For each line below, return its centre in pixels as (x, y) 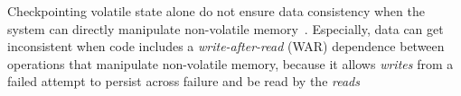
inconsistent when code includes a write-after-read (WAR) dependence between (226, 46)
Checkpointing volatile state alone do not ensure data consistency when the (216, 11)
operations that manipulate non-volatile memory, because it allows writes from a (230, 63)
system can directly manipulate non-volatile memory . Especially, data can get (226, 28)
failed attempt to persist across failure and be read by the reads (183, 81)
